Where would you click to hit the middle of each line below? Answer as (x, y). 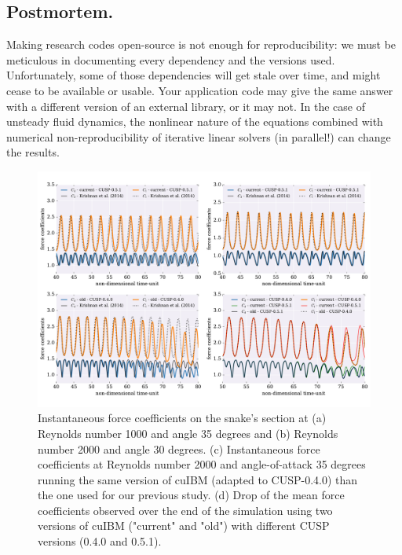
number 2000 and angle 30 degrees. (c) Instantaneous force (179, 448)
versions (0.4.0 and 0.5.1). (100, 541)
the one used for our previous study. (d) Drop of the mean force (191, 495)
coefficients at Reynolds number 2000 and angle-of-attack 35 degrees (202, 464)
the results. (33, 152)
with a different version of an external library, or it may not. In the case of (186, 106)
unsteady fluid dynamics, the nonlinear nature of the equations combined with (195, 121)
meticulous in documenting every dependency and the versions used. (171, 59)
